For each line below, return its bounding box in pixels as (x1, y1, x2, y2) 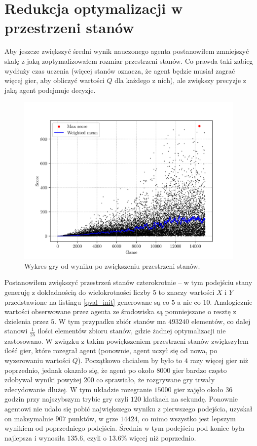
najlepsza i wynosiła (4, 432, 65, 443)
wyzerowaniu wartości (4, 355, 71, 365)
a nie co (177, 296, 201, 307)
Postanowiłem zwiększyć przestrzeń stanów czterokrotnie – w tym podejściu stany (4, 277, 253, 287)
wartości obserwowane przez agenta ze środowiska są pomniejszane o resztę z (4, 306, 236, 317)
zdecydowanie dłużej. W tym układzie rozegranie (4, 384, 152, 394)
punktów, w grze (68, 413, 118, 423)
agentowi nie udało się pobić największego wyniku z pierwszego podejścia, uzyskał (4, 403, 253, 413)
